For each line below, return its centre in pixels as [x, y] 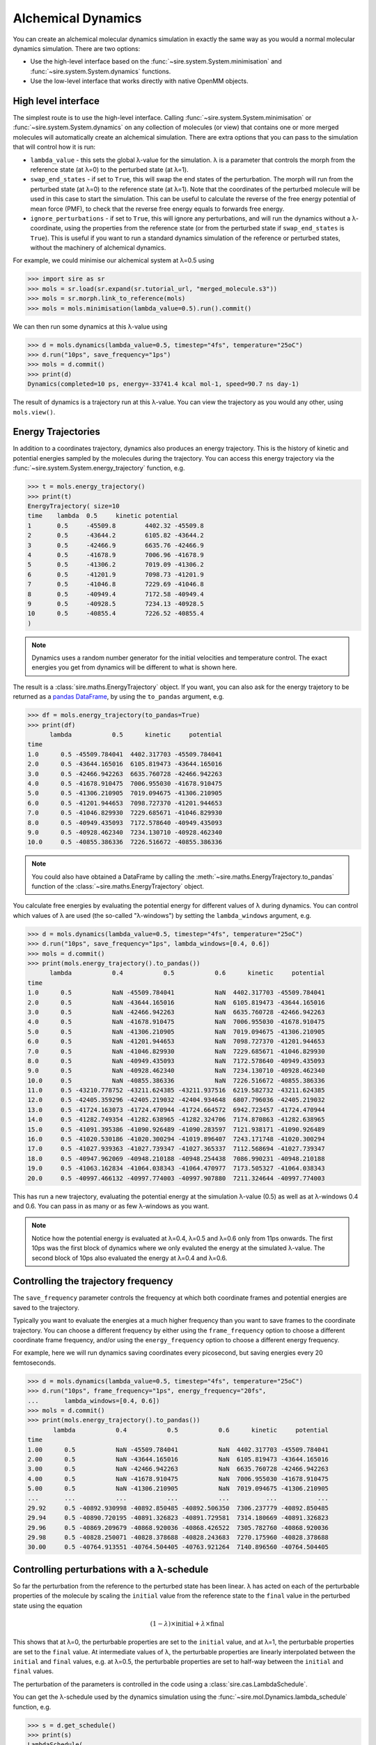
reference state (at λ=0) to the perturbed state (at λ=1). [109, 169]
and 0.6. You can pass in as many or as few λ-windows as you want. [111, 1206]
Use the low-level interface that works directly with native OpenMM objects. [139, 81]
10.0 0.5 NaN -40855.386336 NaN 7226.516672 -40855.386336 [176, 1081]
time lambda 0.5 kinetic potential [103, 516]
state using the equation [48, 1605]
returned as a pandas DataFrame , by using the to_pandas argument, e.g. [118, 697]
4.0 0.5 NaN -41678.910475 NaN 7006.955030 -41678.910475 [176, 1022]
